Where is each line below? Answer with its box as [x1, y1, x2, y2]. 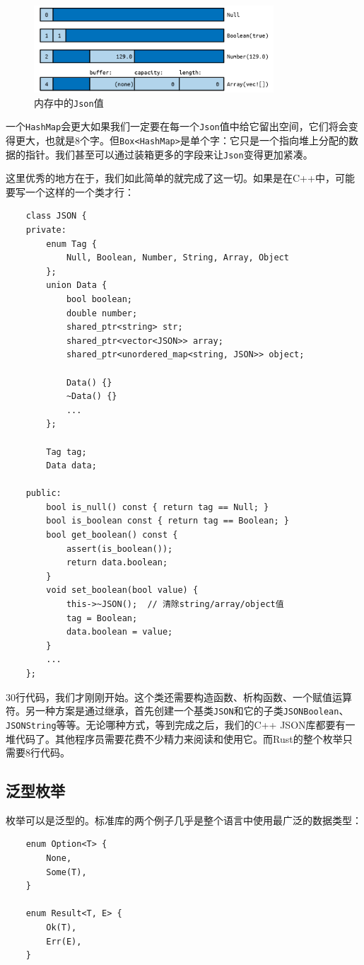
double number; [66, 308, 138, 318]
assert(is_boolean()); [66, 543, 173, 554]
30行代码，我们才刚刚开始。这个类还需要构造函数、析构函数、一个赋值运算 [6, 689, 352, 704]
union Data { [46, 280, 107, 291]
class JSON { [25, 211, 87, 221]
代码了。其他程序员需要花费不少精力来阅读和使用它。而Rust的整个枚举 [15, 731, 343, 746]
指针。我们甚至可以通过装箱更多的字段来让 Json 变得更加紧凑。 [25, 146, 313, 161]
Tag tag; [46, 446, 87, 457]
